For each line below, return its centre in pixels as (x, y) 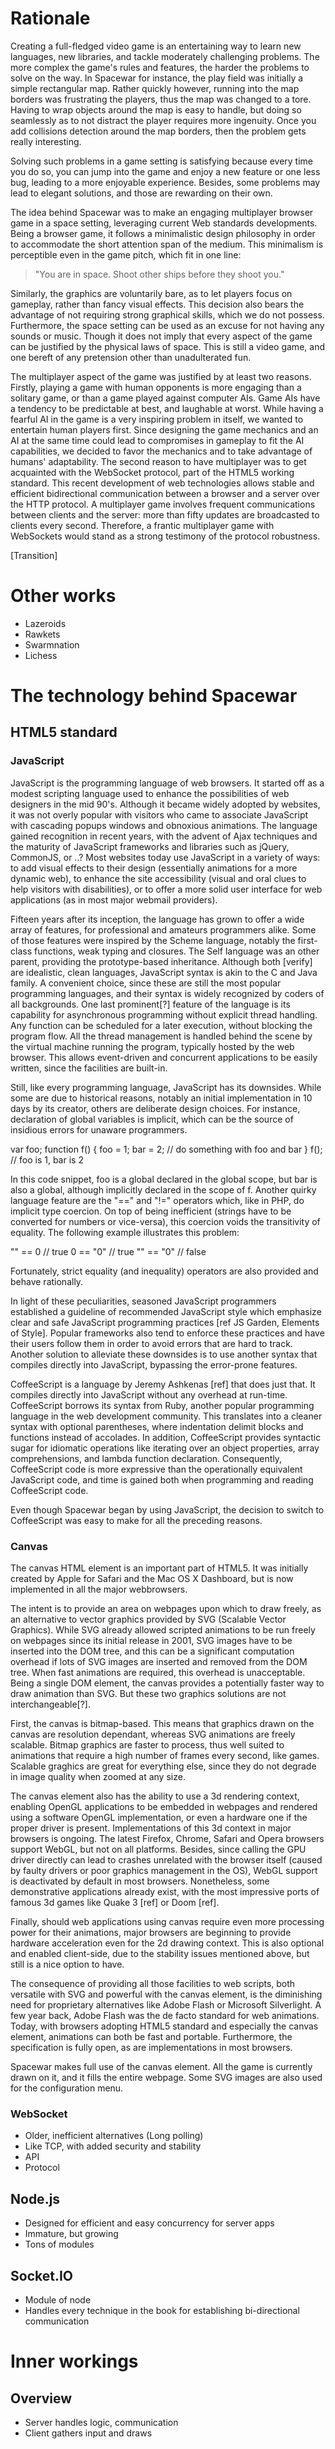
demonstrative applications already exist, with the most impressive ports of (165, 1892)
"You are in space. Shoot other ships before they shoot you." (159, 274)
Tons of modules (59, 2244)
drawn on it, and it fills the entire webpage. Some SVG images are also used (166, 2078)
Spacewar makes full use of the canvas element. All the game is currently (161, 2067)
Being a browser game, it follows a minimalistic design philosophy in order (163, 233)
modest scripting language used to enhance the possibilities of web (150, 793)
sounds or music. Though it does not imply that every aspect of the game (161, 336)
